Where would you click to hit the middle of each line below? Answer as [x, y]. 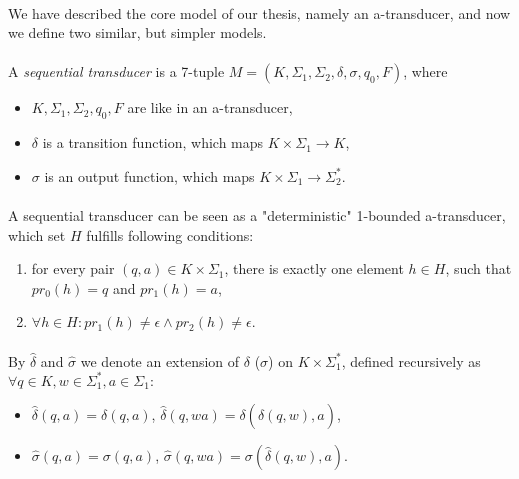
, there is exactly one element [314, 268]
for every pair [73, 268]
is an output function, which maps [149, 175]
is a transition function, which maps [153, 142]
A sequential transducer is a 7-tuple [116, 71]
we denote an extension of [160, 360]
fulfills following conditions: [170, 234]
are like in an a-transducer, [210, 107]
